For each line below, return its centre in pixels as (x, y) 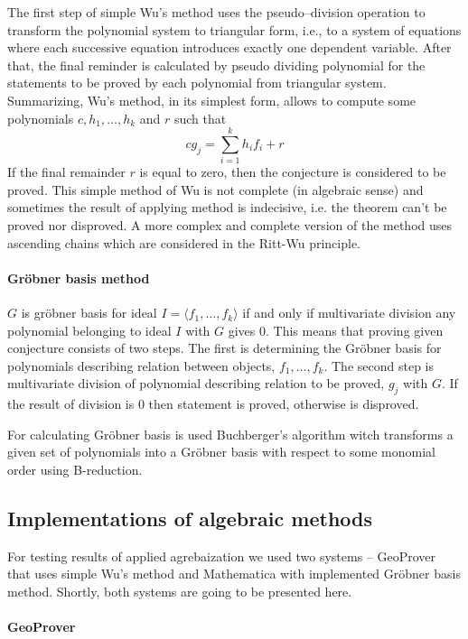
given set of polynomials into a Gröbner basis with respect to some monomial (221, 452)
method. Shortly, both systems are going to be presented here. (180, 591)
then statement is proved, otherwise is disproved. (284, 404)
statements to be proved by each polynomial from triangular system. (197, 83)
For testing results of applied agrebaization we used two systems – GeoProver (222, 556)
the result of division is (71, 404)
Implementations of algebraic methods (190, 518)
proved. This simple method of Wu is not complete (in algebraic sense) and (215, 189)
